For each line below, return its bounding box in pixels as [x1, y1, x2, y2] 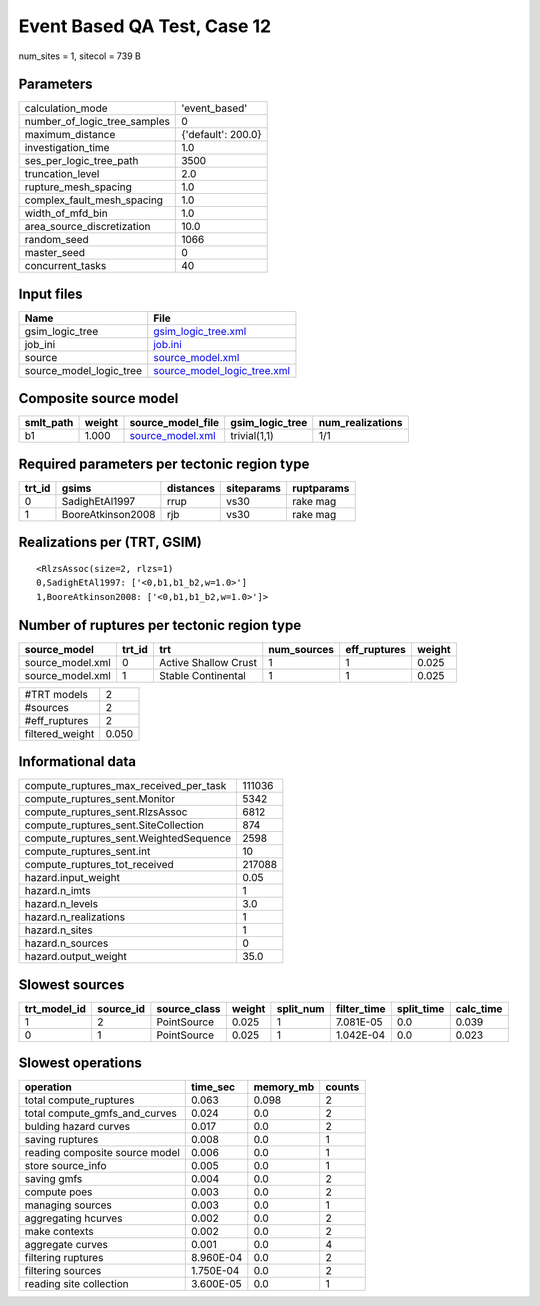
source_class [156, 1001, 221, 1015]
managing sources [24, 1198, 112, 1212]
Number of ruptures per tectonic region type [18, 616, 302, 634]
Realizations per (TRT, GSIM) [18, 534, 202, 551]
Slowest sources [18, 976, 125, 993]
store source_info [24, 1159, 107, 1173]
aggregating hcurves [24, 1211, 123, 1225]
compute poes [24, 1185, 93, 1199]
